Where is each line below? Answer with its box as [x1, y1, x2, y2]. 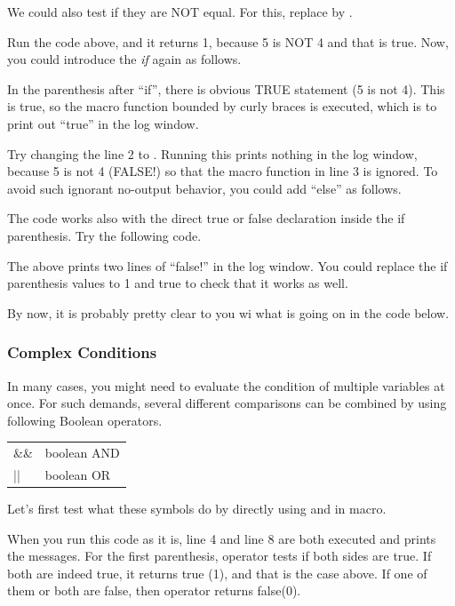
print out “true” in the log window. [7, 114, 199, 132]
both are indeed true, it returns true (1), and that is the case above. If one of [7, 563, 427, 582]
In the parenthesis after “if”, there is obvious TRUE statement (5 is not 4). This [7, 79, 445, 98]
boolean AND [44, 443, 120, 462]
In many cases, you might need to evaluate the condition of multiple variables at [7, 376, 445, 395]
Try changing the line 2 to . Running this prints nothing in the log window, [7, 144, 418, 163]
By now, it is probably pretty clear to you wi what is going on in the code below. [7, 303, 450, 322]
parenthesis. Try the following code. [7, 226, 202, 244]
